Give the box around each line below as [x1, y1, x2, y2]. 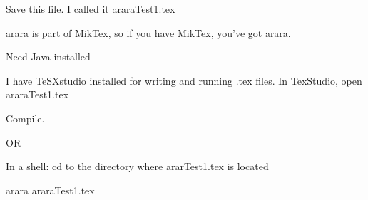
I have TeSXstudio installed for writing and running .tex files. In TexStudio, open [6, 73, 362, 88]
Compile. [6, 110, 45, 125]
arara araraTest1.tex [6, 182, 95, 197]
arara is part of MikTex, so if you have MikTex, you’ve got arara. [6, 25, 291, 40]
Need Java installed [6, 49, 91, 64]
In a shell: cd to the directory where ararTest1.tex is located [6, 159, 269, 174]
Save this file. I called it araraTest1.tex [6, 1, 175, 16]
